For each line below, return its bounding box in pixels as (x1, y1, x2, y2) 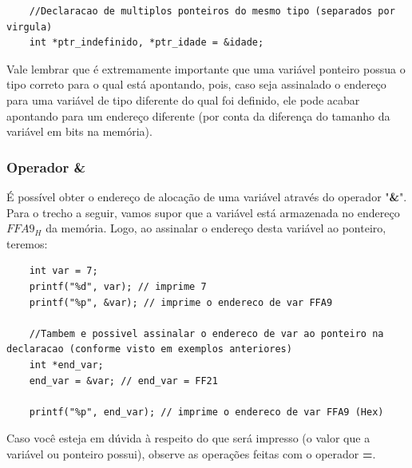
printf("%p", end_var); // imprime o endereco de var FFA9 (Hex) (29, 406, 384, 418)
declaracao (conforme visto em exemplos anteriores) (6, 343, 292, 355)
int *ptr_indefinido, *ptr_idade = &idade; (29, 37, 264, 49)
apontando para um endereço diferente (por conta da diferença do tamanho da (6, 107, 390, 124)
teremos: (6, 235, 48, 252)
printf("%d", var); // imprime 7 (29, 280, 207, 292)
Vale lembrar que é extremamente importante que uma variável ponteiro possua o (6, 60, 406, 77)
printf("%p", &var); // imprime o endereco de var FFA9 (29, 296, 333, 308)
